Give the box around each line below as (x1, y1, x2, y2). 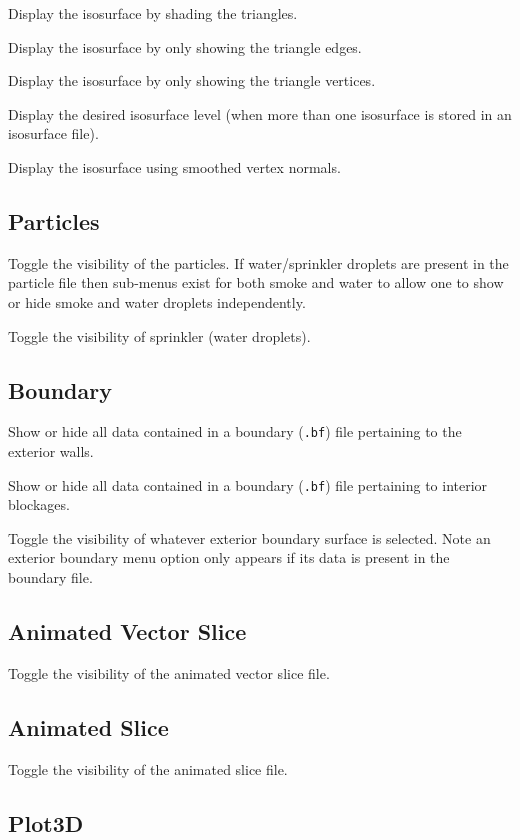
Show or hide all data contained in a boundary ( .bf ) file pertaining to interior (8, 474, 488, 495)
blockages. (8, 494, 70, 515)
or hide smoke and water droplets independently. (8, 291, 306, 312)
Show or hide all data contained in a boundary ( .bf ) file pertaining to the (8, 421, 462, 442)
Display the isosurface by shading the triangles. (8, 3, 298, 23)
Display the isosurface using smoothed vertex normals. (8, 156, 341, 177)
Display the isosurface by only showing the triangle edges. (8, 36, 362, 57)
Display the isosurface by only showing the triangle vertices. (8, 70, 376, 91)
